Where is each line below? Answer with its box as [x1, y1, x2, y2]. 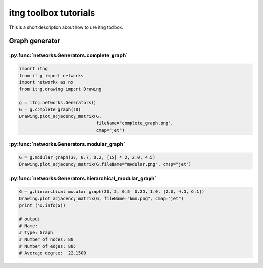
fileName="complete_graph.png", [96, 120, 174, 126]
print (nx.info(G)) [19, 203, 66, 208]
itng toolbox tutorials [9, 7, 95, 18]
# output [19, 216, 40, 222]
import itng [19, 66, 48, 72]
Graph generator [9, 37, 61, 45]
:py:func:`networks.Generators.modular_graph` [9, 140, 125, 147]
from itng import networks [19, 73, 84, 78]
